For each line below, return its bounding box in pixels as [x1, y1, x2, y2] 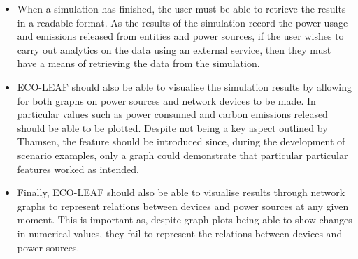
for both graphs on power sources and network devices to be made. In [17, 93, 316, 108]
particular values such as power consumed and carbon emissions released [17, 107, 328, 121]
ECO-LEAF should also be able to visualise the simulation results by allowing [17, 79, 352, 94]
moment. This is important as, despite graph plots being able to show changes [17, 212, 352, 227]
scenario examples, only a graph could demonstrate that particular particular [17, 147, 348, 162]
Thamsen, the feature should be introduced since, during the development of [17, 134, 345, 149]
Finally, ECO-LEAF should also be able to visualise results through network [17, 185, 345, 200]
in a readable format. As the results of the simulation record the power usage [17, 15, 348, 29]
